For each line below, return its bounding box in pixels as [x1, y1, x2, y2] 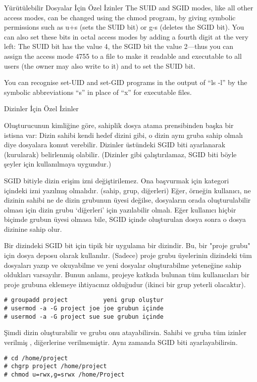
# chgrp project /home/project [4, 363, 107, 370]
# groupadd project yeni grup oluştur [4, 297, 164, 304]
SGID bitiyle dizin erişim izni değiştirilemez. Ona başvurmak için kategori [4, 175, 229, 185]
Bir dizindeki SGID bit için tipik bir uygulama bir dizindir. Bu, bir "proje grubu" [4, 240, 251, 251]
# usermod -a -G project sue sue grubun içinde [4, 313, 164, 320]
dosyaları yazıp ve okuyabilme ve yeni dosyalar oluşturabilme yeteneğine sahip [4, 259, 242, 270]
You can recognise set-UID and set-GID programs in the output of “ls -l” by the [4, 77, 247, 87]
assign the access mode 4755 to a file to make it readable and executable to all [4, 50, 242, 61]
